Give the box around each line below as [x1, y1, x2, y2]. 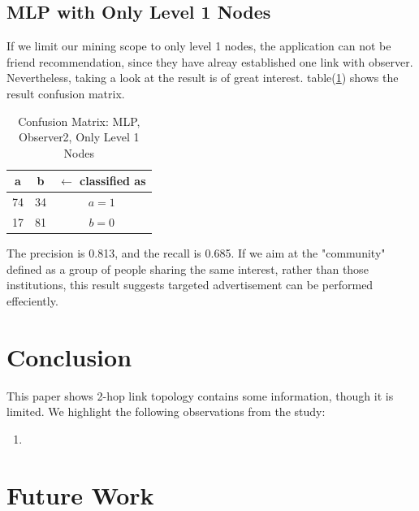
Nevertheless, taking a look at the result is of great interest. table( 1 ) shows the [6, 69, 399, 86]
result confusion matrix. [6, 84, 125, 102]
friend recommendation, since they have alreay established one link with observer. [6, 53, 413, 70]
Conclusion [6, 340, 132, 373]
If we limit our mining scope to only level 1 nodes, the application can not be [6, 37, 391, 54]
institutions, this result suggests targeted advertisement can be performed [6, 276, 374, 293]
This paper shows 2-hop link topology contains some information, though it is [6, 387, 394, 404]
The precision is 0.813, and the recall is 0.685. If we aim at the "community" [6, 245, 386, 262]
